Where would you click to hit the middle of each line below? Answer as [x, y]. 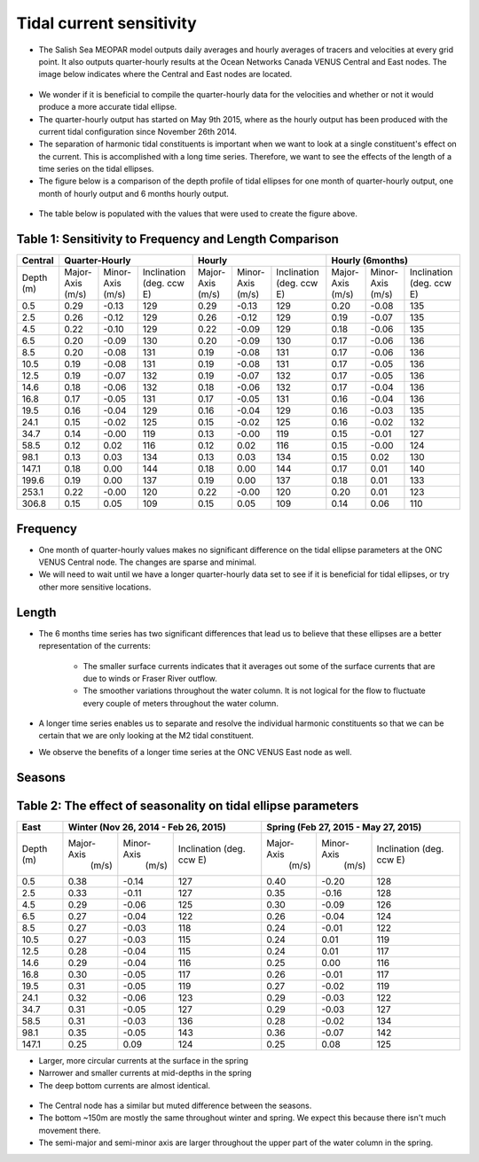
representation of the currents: [94, 646]
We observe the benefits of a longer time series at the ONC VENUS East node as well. [195, 752]
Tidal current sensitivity [106, 23]
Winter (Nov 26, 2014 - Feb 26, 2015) [147, 827]
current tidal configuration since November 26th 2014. [137, 131]
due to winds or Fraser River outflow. [150, 678]
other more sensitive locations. [95, 587]
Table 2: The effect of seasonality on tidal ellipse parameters [188, 805]
